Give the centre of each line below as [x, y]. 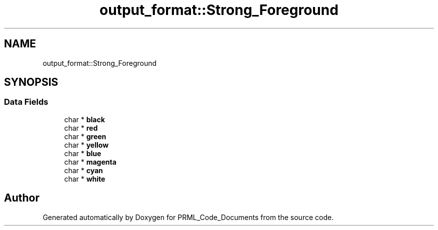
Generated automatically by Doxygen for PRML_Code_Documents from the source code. [188, 217]
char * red [81, 128]
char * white [85, 179]
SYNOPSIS [31, 82]
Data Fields [26, 102]
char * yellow [86, 145]
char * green [85, 136]
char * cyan [83, 170]
